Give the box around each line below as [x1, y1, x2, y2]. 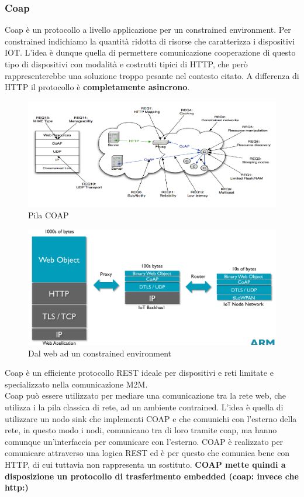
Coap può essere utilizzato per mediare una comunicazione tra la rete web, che [5, 389, 286, 402]
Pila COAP [28, 208, 69, 221]
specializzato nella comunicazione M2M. [5, 378, 148, 390]
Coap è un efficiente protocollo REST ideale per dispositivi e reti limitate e [5, 366, 274, 379]
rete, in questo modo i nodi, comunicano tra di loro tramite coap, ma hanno [5, 424, 277, 436]
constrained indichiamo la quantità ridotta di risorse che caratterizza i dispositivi [5, 35, 295, 47]
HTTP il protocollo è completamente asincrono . [5, 81, 190, 93]
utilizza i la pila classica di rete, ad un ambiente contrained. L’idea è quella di [5, 401, 284, 413]
